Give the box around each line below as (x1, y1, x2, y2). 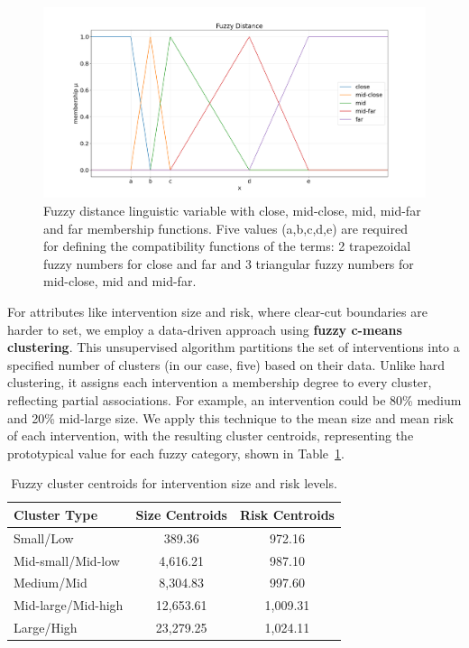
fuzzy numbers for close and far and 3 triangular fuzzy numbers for (43, 254, 414, 273)
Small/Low (14, 528, 74, 547)
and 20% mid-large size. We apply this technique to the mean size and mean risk (7, 408, 455, 427)
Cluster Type (14, 505, 98, 523)
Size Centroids (135, 505, 227, 523)
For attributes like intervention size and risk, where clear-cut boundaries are (7, 301, 428, 320)
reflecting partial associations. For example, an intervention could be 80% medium (7, 390, 462, 409)
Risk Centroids (239, 505, 335, 523)
